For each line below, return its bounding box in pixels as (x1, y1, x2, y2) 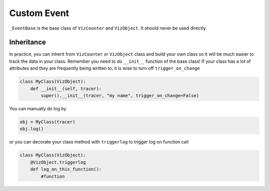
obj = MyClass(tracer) (19, 119, 75, 125)
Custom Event (9, 8, 69, 19)
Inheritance (9, 38, 46, 47)
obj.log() (19, 126, 44, 132)
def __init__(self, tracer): (30, 86, 102, 91)
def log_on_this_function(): (30, 166, 102, 172)
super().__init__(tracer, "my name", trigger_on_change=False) (40, 93, 199, 98)
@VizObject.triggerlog (30, 159, 86, 165)
